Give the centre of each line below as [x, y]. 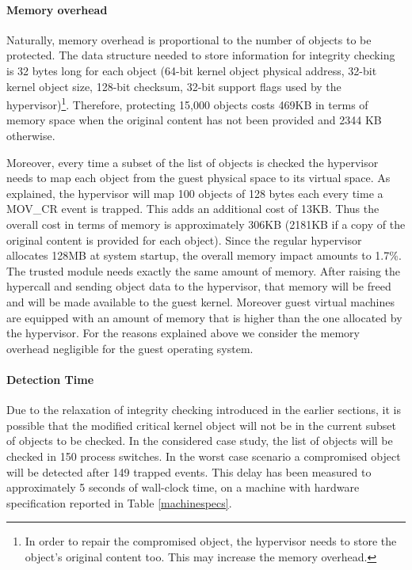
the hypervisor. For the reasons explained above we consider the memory [183, 333]
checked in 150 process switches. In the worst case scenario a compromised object [204, 456]
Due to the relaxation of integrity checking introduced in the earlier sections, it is [204, 410]
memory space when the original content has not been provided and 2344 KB [194, 120]
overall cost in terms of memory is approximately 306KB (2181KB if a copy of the [206, 224]
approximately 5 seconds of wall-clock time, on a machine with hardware [183, 487]
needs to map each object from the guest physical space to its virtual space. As [198, 178]
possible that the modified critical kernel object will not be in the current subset [202, 425]
